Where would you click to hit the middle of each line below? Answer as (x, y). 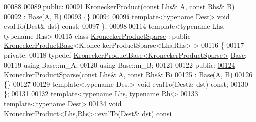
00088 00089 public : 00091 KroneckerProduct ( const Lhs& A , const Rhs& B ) (119, 6)
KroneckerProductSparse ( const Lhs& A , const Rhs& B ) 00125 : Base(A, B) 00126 (128, 74)
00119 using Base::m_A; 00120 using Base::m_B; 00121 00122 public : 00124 (120, 64)
